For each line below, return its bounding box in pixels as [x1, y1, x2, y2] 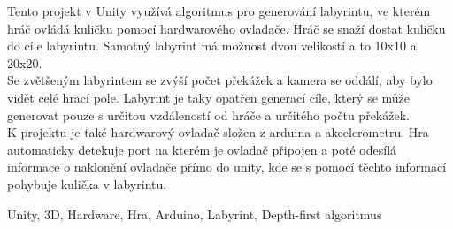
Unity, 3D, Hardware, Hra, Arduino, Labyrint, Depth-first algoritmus [7, 204, 382, 223]
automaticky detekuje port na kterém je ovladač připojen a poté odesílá [7, 140, 397, 158]
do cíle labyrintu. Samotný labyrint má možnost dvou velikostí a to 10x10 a [7, 36, 417, 55]
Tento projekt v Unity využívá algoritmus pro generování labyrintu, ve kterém [7, 2, 431, 19]
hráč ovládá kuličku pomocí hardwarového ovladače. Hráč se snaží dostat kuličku [7, 19, 446, 37]
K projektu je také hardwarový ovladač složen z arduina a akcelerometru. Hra [7, 123, 429, 141]
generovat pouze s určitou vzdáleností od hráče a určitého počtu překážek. [7, 105, 410, 124]
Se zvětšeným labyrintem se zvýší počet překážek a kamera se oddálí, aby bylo [7, 71, 433, 89]
